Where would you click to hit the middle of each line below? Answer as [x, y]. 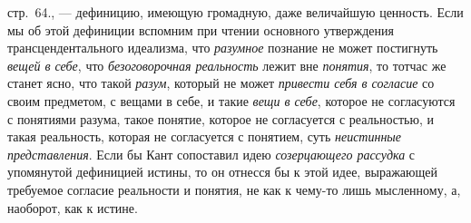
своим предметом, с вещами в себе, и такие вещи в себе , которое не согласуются [231, 100]
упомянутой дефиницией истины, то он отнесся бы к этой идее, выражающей [222, 172]
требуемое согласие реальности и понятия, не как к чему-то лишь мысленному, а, [234, 189]
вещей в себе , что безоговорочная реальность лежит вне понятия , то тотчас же [227, 65]
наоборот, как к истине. [73, 207]
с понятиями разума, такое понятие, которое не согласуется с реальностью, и [221, 118]
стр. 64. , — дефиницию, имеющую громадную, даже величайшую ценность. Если [235, 12]
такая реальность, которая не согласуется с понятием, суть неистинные [205, 136]
